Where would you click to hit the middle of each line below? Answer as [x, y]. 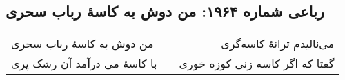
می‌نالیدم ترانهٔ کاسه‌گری [278, 44]
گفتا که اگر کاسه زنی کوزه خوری [257, 64]
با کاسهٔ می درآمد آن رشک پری [84, 64]
